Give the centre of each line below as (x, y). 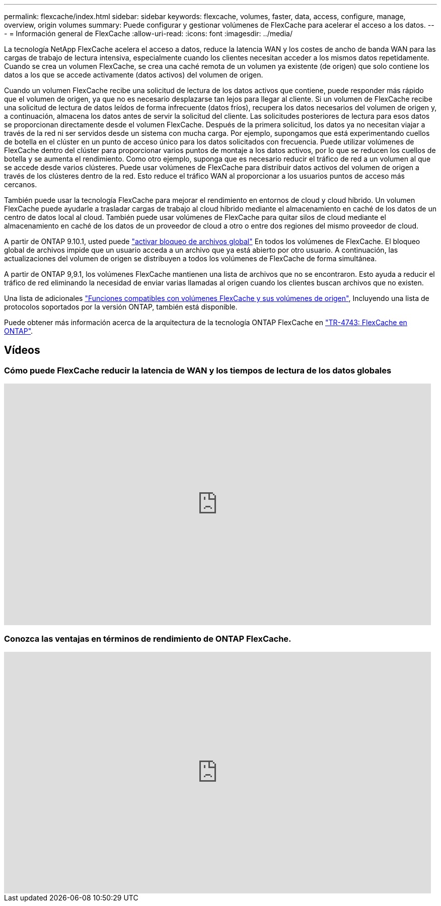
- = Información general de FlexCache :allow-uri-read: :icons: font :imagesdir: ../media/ (148, 33)
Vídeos (22, 350)
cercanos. (21, 184)
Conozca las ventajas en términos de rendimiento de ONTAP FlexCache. (148, 638)
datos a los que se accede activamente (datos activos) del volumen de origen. (134, 75)
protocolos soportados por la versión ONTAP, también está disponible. (121, 307)
